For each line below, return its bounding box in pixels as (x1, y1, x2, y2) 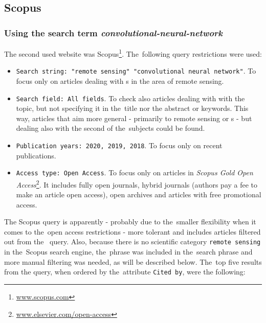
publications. (16, 150, 56, 160)
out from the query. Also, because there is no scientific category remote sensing (4, 236, 261, 247)
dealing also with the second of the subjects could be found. (16, 123, 205, 133)
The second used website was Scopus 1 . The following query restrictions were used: (4, 47, 262, 59)
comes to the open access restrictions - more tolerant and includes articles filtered (4, 226, 261, 237)
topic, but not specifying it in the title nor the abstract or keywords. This (16, 103, 249, 113)
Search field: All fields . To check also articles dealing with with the (16, 93, 245, 103)
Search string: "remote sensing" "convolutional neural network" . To (16, 65, 256, 76)
